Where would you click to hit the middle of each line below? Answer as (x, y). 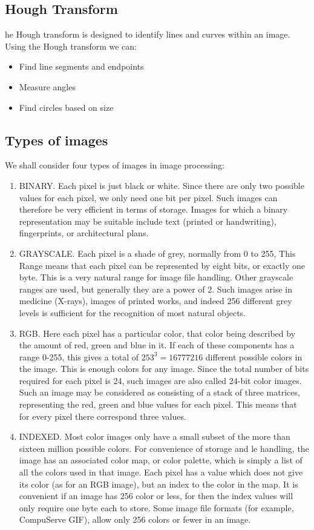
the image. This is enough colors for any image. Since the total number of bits (164, 369)
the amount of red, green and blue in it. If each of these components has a (157, 345)
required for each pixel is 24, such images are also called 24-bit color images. (160, 380)
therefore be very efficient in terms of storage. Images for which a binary (153, 209)
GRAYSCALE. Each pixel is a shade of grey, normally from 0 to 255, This (157, 253)
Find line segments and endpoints (81, 66)
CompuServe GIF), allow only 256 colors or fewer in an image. (135, 519)
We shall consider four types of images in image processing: (115, 165)
